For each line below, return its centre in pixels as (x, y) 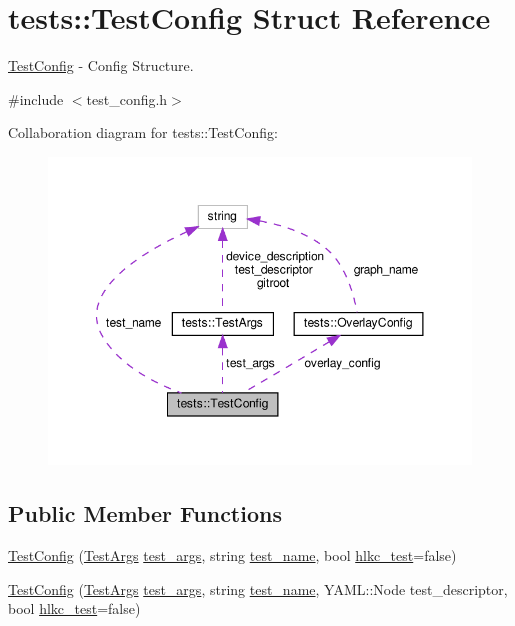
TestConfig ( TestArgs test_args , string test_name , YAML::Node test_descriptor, (258, 588)
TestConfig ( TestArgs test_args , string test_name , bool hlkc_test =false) (232, 555)
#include (36, 98)
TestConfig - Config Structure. (101, 65)
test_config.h (127, 98)
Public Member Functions (145, 513)
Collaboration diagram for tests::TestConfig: (143, 132)
